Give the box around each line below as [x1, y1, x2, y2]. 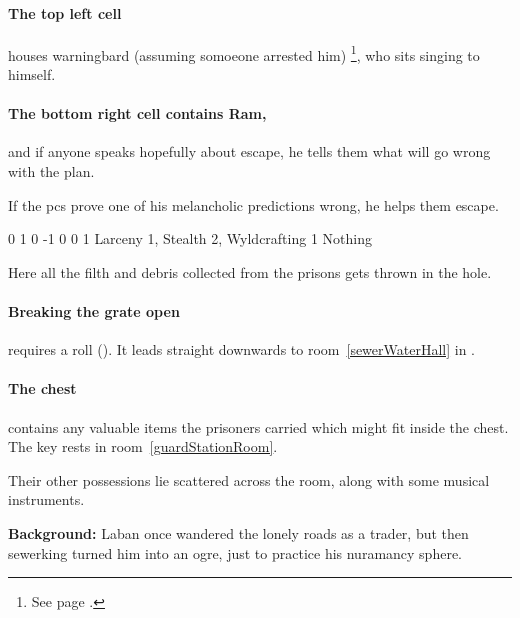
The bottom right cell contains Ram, [8, 103, 267, 124]
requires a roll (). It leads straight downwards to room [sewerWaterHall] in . [8, 339, 475, 360]
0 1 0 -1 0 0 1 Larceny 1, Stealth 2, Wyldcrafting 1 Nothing [8, 228, 372, 249]
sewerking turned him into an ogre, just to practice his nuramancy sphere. [8, 542, 463, 563]
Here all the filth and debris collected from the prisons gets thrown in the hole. [8, 261, 492, 282]
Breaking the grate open [8, 301, 180, 321]
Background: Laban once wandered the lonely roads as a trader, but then [8, 522, 469, 543]
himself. [8, 64, 56, 85]
